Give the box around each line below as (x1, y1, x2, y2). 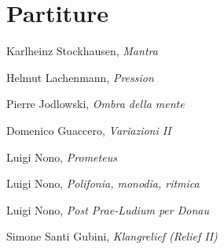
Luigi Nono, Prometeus (6, 148, 117, 165)
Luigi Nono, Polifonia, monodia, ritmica (6, 175, 200, 192)
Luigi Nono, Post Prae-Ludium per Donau (6, 201, 209, 218)
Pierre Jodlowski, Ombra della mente (6, 95, 185, 112)
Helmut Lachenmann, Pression (6, 69, 154, 85)
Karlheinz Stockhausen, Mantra (6, 43, 158, 59)
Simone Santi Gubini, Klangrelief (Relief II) (6, 228, 218, 244)
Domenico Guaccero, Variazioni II (6, 121, 171, 138)
